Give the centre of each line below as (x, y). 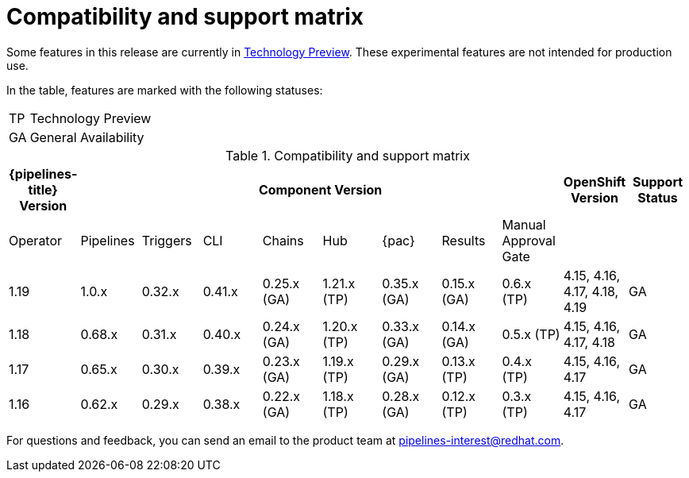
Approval (529, 240)
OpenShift (595, 181)
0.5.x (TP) (531, 334)
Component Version (320, 189)
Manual (524, 224)
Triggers (167, 240)
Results (464, 240)
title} (43, 189)
